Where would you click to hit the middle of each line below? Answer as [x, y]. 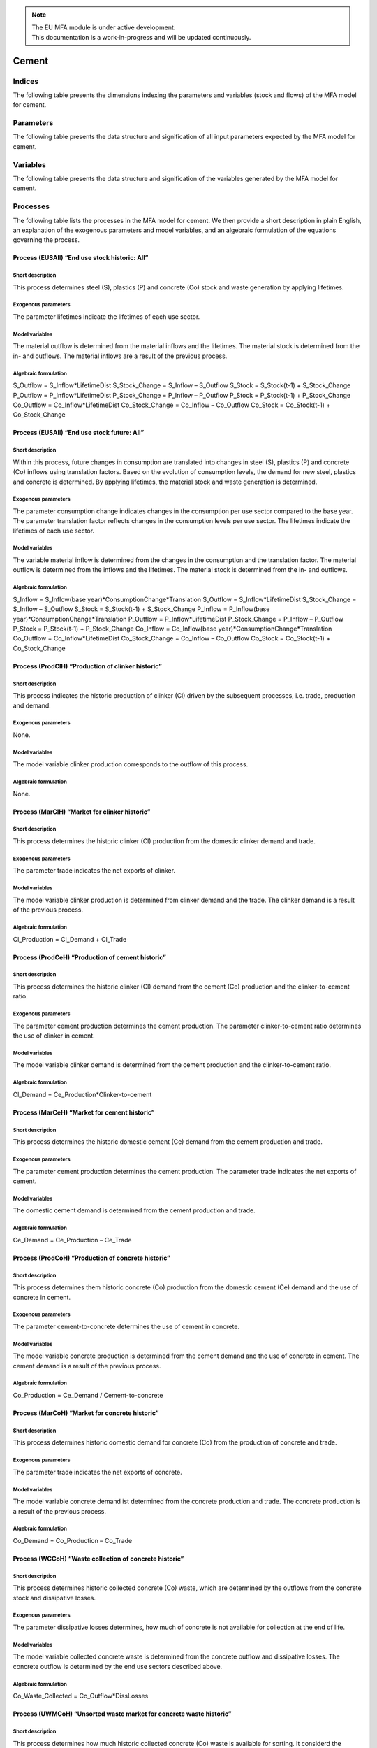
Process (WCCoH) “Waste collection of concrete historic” [98, 1559]
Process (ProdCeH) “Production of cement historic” [90, 957]
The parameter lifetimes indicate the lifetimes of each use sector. [106, 317]
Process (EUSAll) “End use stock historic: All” [81, 258]
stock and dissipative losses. [54, 1598]
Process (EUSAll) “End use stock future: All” [79, 433]
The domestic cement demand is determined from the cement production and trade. [134, 1210]
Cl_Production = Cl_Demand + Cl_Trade [70, 939]
